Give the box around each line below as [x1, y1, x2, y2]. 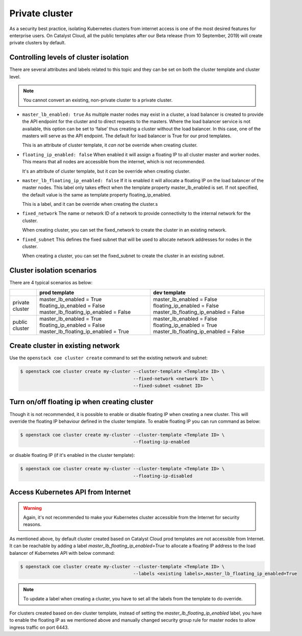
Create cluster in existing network [9, 341, 120, 350]
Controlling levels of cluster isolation [9, 53, 129, 62]
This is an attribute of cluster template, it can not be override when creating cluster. [22, 142, 198, 148]
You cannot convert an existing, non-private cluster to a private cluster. [23, 97, 173, 103]
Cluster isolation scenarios [9, 266, 97, 275]
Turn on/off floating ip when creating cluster [9, 398, 154, 406]
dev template [153, 289, 186, 296]
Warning [23, 505, 42, 511]
